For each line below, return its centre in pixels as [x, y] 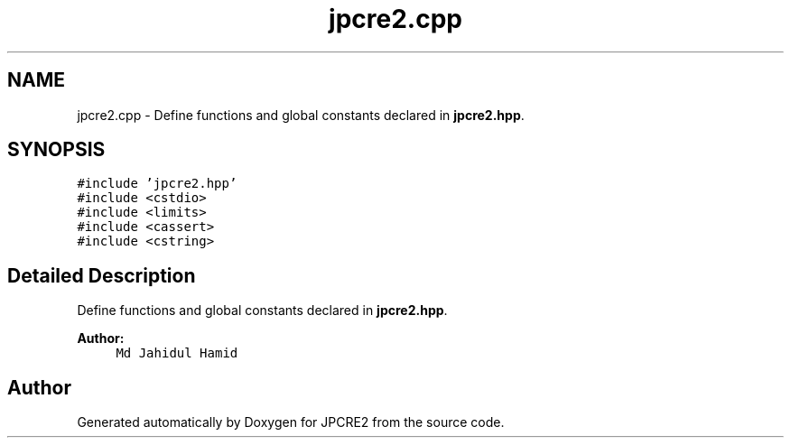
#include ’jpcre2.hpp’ [157, 184]
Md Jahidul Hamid [177, 353]
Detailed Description [102, 275]
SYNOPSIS [56, 150]
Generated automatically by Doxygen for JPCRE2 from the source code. [291, 422]
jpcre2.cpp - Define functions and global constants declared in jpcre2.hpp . [301, 115]
